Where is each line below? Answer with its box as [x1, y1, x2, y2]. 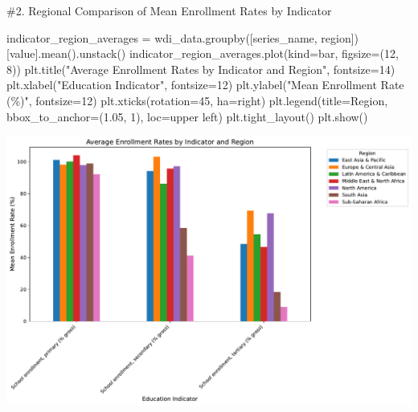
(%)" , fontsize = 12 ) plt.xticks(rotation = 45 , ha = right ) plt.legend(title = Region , [6, 92, 388, 108]
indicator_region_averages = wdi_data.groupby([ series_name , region [6, 29, 351, 46]
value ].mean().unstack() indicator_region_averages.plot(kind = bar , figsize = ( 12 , [9, 45, 399, 62]
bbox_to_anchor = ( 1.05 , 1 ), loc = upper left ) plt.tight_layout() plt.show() [6, 108, 368, 124]
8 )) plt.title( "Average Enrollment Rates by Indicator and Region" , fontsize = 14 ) [6, 60, 395, 77]
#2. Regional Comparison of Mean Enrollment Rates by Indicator [6, 2, 332, 18]
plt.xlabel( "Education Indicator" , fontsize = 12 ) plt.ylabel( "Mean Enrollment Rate [6, 76, 404, 93]
